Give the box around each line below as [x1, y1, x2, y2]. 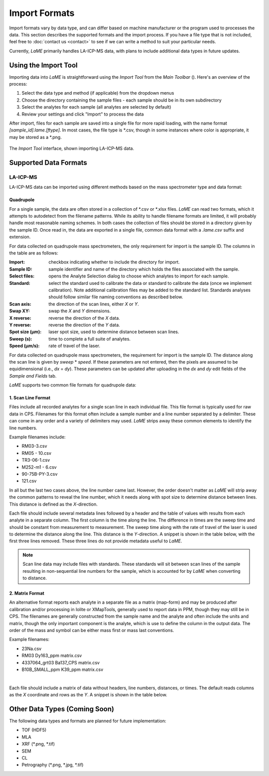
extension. [9, 234, 31, 240]
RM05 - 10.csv [21, 450, 52, 456]
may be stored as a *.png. [9, 134, 62, 140]
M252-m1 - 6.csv [21, 464, 57, 470]
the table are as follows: [9, 250, 58, 256]
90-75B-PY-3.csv [21, 471, 58, 477]
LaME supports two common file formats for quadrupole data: [9, 382, 136, 388]
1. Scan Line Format [9, 395, 51, 401]
